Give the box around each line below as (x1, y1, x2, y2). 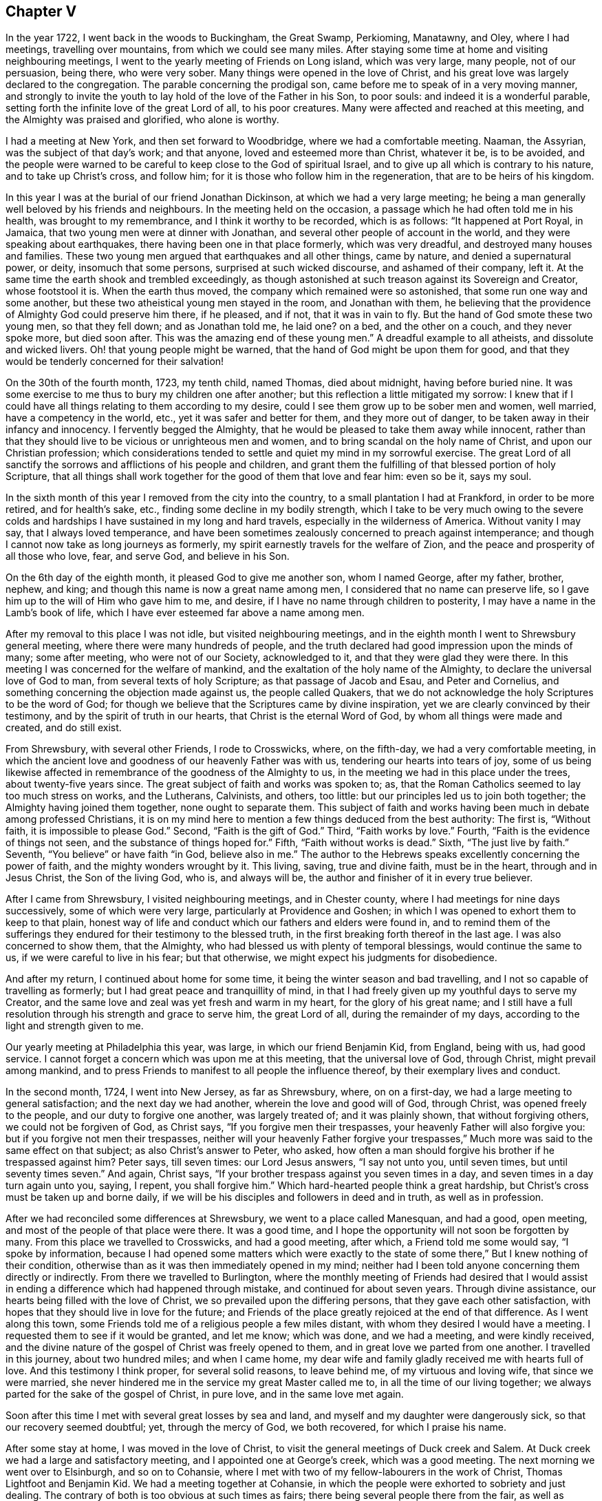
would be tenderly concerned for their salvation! (6, 355, 224, 368)
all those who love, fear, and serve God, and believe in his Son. (6, 550, 290, 563)
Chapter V (6, 3, 77, 20)
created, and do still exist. (6, 722, 122, 734)
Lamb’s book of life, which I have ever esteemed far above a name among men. (6, 607, 365, 619)
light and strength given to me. (6, 1020, 144, 1032)
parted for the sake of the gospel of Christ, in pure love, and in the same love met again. (6, 1388, 404, 1400)
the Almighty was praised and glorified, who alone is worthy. (6, 114, 279, 126)
